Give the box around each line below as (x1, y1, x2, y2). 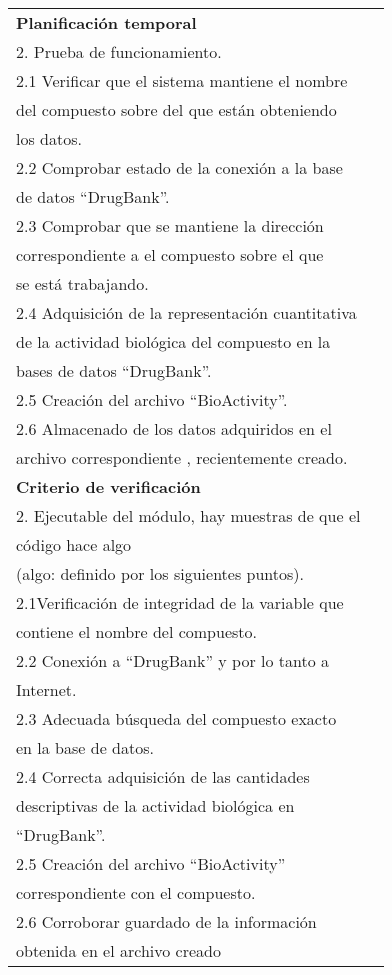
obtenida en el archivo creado (16, 939, 221, 962)
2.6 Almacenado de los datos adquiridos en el (16, 417, 332, 440)
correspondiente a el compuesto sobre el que (16, 243, 324, 266)
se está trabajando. (16, 272, 149, 295)
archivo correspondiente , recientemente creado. (16, 446, 348, 469)
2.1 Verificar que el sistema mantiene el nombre (16, 69, 348, 92)
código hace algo (16, 533, 132, 556)
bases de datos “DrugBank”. (16, 359, 212, 382)
